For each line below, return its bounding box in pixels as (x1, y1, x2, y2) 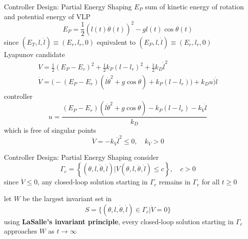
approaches (4, 226, 37, 236)
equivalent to (96, 36, 136, 47)
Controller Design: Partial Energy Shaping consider (4, 151, 159, 162)
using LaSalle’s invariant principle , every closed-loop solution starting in (4, 216, 234, 226)
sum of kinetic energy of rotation (145, 1, 244, 11)
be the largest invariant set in (23, 193, 112, 203)
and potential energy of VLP (4, 11, 91, 21)
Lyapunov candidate (4, 49, 65, 59)
